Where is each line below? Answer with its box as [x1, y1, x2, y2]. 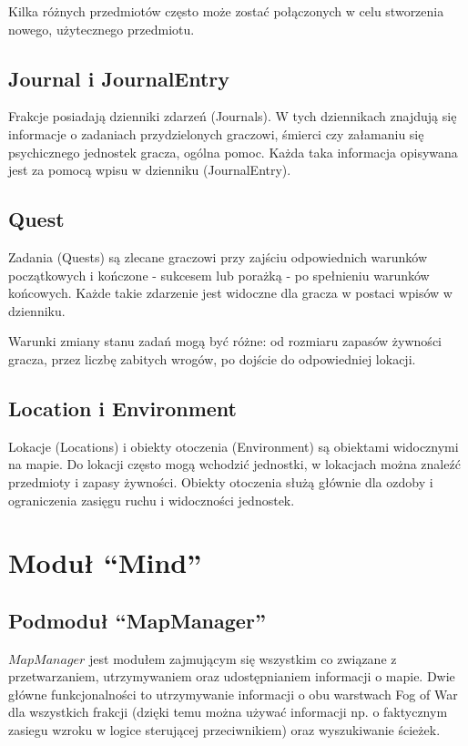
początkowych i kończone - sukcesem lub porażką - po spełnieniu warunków [8, 265, 430, 284]
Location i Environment [8, 393, 237, 422]
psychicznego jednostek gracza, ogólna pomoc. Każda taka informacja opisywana [8, 142, 458, 161]
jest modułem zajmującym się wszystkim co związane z [89, 649, 397, 668]
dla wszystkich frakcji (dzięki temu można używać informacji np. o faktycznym [8, 702, 448, 721]
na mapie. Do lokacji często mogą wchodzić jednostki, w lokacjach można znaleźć [8, 455, 461, 474]
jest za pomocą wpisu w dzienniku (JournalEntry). [8, 160, 291, 179]
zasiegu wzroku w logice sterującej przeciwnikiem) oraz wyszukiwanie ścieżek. [8, 720, 441, 740]
